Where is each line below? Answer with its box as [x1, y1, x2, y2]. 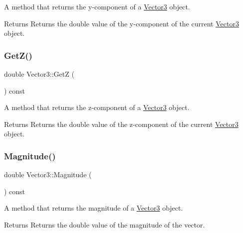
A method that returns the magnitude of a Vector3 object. [4, 203, 183, 213]
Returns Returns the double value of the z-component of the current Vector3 [4, 118, 239, 129]
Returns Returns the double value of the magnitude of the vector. [4, 219, 205, 230]
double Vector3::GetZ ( [4, 69, 74, 79]
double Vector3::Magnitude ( [4, 169, 92, 180]
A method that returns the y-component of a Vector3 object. [4, 1, 190, 11]
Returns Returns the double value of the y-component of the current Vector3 [4, 18, 239, 28]
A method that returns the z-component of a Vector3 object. [4, 102, 190, 113]
